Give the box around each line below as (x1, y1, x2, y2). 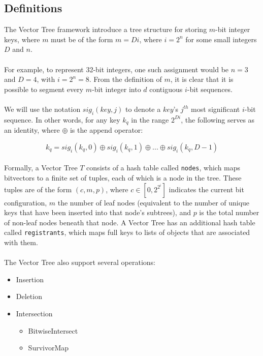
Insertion (16, 274, 44, 284)
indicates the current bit (169, 184, 244, 194)
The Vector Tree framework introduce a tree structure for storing (4, 24, 207, 35)
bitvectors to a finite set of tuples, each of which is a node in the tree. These (4, 172, 242, 183)
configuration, (4, 197, 47, 207)
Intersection (16, 308, 53, 319)
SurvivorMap (28, 342, 69, 353)
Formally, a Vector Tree (4, 162, 78, 173)
